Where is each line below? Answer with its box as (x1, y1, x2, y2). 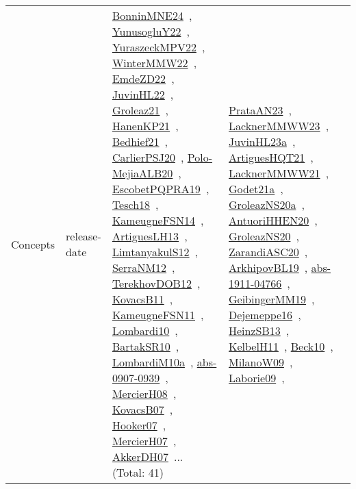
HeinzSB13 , (229, 323, 290, 338)
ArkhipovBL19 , (229, 260, 308, 275)
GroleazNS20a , (229, 197, 305, 212)
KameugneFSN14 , (112, 212, 204, 228)
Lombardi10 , (112, 323, 178, 338)
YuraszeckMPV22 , (112, 39, 205, 55)
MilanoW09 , (229, 354, 293, 370)
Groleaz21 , (112, 102, 168, 118)
